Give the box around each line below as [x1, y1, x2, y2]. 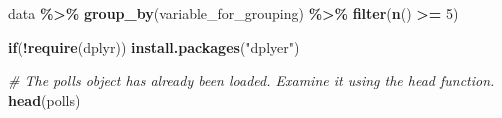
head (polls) [8, 89, 81, 110]
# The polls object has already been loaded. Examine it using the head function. [8, 70, 495, 91]
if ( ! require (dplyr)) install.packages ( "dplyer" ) [8, 36, 300, 57]
